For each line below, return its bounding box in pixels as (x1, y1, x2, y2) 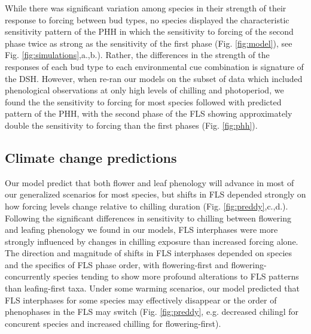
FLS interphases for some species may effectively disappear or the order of (5, 293, 277, 306)
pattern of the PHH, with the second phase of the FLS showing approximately (5, 107, 292, 120)
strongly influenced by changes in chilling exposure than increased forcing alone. (5, 235, 298, 247)
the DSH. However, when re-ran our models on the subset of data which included (5, 72, 303, 84)
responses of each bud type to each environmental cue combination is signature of (5, 60, 304, 72)
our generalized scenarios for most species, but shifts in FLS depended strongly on (5, 188, 306, 201)
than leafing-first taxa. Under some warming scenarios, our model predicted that (5, 282, 300, 294)
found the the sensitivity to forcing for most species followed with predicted (5, 95, 282, 108)
